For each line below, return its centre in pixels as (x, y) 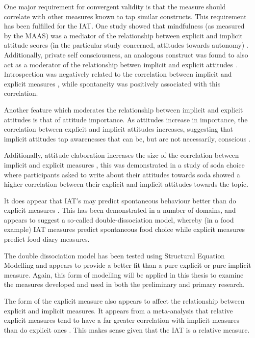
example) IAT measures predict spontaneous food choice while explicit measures (124, 229)
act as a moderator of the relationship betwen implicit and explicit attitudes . (121, 64)
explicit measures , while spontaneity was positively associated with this (112, 83)
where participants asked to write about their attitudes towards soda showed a (122, 174)
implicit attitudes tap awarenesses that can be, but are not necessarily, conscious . (127, 138)
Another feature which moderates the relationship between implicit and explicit (124, 109)
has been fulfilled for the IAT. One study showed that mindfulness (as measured (124, 26)
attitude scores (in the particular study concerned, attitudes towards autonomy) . (126, 45)
